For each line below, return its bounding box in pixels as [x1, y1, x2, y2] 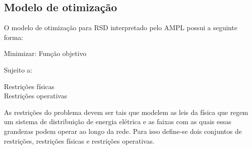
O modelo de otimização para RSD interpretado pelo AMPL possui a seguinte [4, 22, 237, 33]
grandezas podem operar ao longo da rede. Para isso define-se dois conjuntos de [4, 126, 242, 136]
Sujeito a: [4, 64, 32, 74]
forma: [4, 32, 23, 42]
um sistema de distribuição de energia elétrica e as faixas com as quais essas [4, 116, 231, 127]
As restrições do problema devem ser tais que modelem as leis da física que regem [4, 107, 249, 117]
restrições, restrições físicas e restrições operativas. [4, 135, 155, 146]
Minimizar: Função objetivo [4, 48, 86, 58]
